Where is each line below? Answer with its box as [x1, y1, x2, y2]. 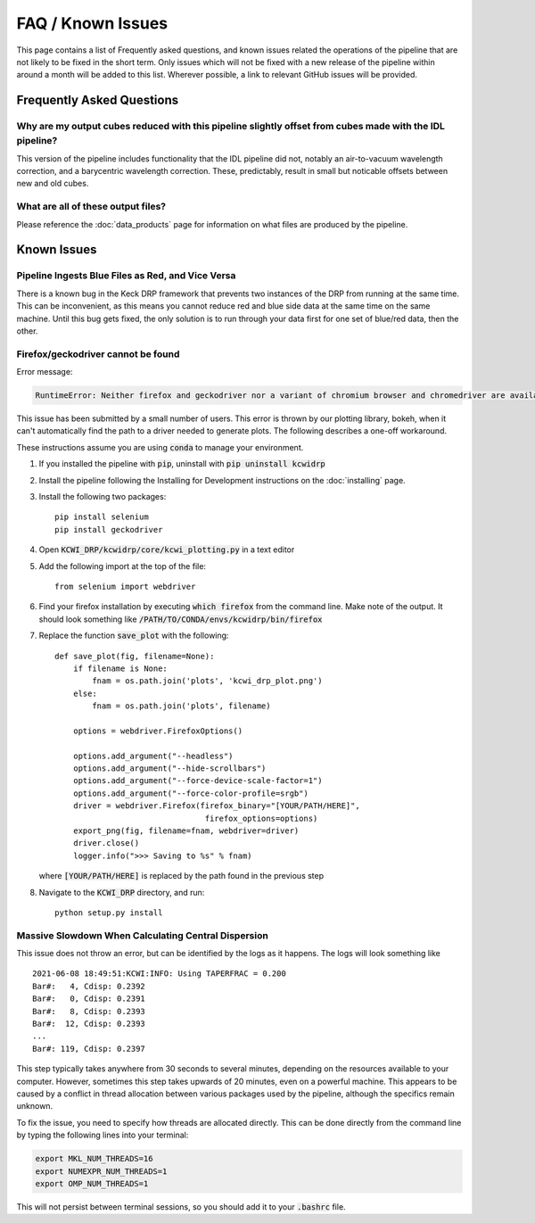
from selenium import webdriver [54, 581, 196, 591]
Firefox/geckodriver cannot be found [16, 348, 180, 360]
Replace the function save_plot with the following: [38, 630, 229, 641]
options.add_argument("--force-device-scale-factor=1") [72, 776, 323, 786]
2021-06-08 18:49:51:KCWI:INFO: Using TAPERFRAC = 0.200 [32, 969, 287, 979]
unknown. [16, 1101, 53, 1111]
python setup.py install [54, 907, 163, 918]
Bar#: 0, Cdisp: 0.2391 [32, 994, 146, 1004]
